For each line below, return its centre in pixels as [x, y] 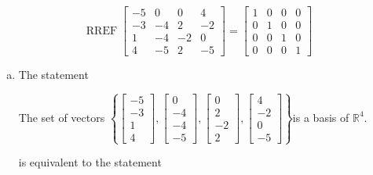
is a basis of [321, 117]
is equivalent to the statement [90, 162]
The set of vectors [62, 117]
